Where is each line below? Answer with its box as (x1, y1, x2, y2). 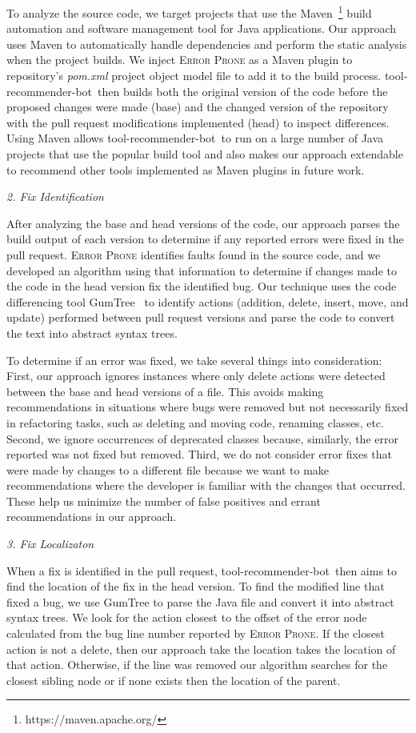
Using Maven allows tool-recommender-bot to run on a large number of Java (6, 130, 384, 146)
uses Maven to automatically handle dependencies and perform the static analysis (6, 35, 407, 52)
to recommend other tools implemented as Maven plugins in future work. (6, 161, 365, 178)
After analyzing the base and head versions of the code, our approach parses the (6, 214, 400, 231)
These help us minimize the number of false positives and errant (6, 492, 321, 509)
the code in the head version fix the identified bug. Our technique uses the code (6, 278, 397, 294)
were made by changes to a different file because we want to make (6, 461, 330, 478)
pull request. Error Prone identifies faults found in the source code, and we (6, 246, 381, 262)
